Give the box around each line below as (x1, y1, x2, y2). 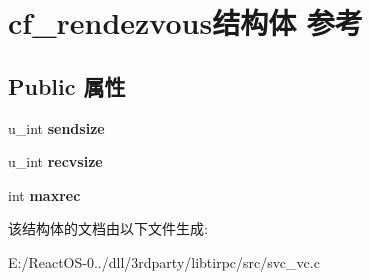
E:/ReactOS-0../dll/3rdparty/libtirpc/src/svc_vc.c (8, 251, 320, 272)
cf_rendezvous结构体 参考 (8, 2, 363, 43)
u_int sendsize (8, 117, 105, 138)
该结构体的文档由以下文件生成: (8, 218, 208, 239)
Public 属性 (8, 70, 126, 101)
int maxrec (8, 184, 81, 205)
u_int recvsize (8, 151, 103, 172)
